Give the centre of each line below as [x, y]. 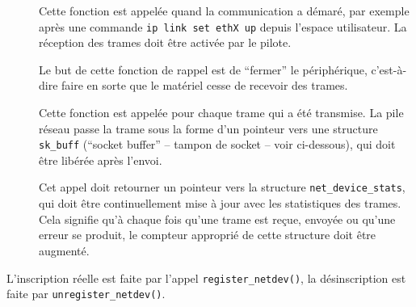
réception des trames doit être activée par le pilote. [165, 42]
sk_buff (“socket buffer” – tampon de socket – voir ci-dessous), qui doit [217, 144]
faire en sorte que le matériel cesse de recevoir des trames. [205, 85]
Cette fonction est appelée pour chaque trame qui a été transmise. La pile [221, 113]
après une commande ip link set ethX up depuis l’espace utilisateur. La [223, 26]
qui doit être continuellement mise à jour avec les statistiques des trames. [220, 203]
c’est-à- [389, 69]
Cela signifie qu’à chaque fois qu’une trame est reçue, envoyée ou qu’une [217, 219]
